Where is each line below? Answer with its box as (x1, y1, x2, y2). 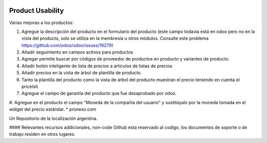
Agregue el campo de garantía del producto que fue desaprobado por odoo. (21, 90, 177, 96)
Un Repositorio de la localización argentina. (9, 115, 98, 121)
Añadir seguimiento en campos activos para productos (21, 49, 133, 55)
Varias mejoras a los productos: (9, 20, 74, 26)
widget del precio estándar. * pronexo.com (9, 106, 96, 113)
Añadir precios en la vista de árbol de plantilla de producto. (21, 70, 142, 76)
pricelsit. (21, 84, 40, 89)
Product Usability (9, 6, 64, 15)
